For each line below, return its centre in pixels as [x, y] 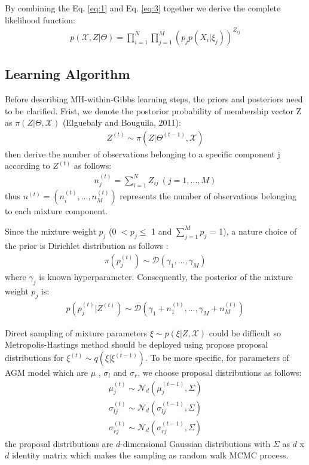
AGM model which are [46, 373]
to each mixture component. [56, 211]
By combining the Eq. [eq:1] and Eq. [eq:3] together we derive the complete [143, 8]
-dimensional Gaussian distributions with [195, 443]
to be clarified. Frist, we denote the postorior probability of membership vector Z [153, 110]
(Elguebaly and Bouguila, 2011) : [122, 122]
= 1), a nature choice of [253, 231]
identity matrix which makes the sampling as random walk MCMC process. [150, 455]
